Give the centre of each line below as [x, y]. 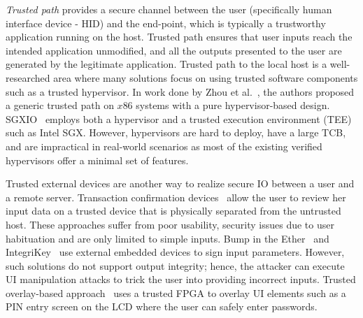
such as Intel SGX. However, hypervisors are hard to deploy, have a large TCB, [176, 132]
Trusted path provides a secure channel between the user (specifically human [169, 9]
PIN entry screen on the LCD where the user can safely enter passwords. [162, 306]
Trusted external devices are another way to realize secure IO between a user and [180, 183]
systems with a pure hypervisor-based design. [233, 105]
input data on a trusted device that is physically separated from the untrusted [173, 211]
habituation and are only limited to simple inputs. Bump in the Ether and [168, 238]
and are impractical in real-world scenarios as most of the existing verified [164, 146]
